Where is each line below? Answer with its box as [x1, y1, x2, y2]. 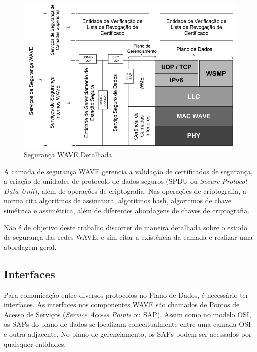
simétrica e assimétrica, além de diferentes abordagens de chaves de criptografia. [4, 205, 250, 216]
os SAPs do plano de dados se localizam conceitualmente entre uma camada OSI [4, 319, 251, 329]
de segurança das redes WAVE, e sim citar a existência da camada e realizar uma [4, 232, 253, 242]
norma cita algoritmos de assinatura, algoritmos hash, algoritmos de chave [4, 195, 231, 206]
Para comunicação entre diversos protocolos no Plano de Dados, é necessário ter [4, 289, 249, 300]
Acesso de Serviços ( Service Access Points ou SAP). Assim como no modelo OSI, [4, 309, 251, 319]
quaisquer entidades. [4, 338, 66, 349]
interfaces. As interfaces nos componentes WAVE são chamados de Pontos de [4, 299, 240, 310]
